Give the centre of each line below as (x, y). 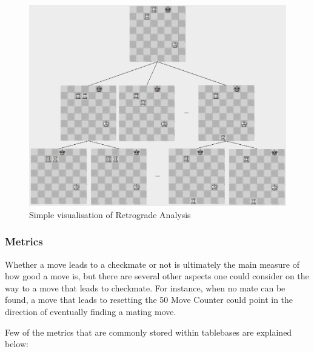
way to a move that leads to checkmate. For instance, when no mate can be (145, 287)
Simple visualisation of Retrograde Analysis (110, 214)
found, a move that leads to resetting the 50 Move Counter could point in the (149, 300)
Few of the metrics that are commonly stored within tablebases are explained (149, 332)
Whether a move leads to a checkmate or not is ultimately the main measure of (152, 264)
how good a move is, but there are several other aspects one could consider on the (157, 276)
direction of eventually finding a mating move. (91, 312)
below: (17, 344)
